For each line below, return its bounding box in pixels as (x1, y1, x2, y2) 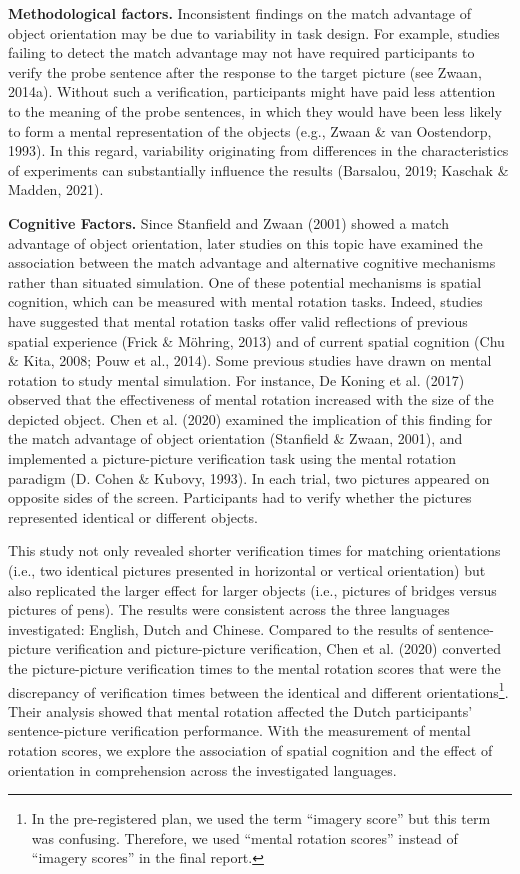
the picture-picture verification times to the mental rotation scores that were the (8, 658, 501, 678)
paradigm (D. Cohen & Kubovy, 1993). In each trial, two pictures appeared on (8, 467, 490, 488)
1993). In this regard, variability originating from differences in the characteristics (8, 140, 509, 161)
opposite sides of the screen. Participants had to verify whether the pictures (8, 487, 472, 508)
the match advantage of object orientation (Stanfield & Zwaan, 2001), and (8, 428, 463, 449)
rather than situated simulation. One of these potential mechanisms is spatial (8, 271, 482, 292)
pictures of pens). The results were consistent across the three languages (8, 599, 450, 620)
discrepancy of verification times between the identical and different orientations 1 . (8, 678, 509, 702)
